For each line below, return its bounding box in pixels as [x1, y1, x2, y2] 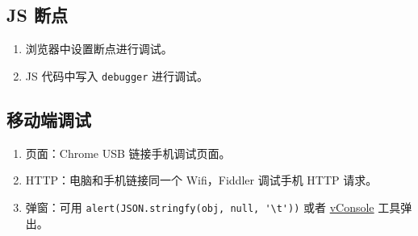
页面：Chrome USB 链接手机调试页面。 [25, 144, 231, 161]
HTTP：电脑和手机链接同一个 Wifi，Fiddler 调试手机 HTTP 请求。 [25, 172, 378, 188]
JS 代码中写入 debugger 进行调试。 [25, 67, 209, 84]
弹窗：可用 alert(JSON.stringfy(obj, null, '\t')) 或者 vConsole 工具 [25, 198, 401, 215]
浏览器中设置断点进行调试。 [25, 40, 173, 57]
